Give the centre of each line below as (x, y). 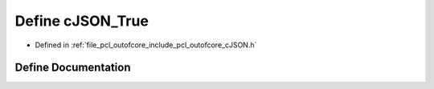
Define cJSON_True (82, 21)
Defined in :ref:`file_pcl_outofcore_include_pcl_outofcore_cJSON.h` (146, 45)
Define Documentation (73, 68)
